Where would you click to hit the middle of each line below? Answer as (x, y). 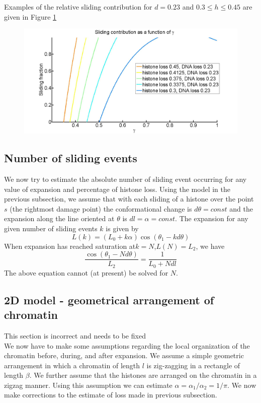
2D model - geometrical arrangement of (109, 299)
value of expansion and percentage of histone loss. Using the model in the (117, 189)
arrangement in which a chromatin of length (72, 365)
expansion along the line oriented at (59, 218)
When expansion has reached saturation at (70, 246)
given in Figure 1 (30, 16)
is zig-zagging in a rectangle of (193, 365)
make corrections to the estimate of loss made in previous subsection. (111, 395)
